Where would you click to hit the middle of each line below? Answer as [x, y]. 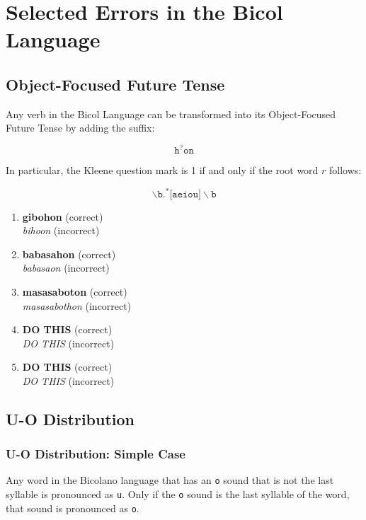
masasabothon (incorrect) [77, 305]
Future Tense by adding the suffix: [80, 128]
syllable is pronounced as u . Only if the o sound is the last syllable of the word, [178, 494]
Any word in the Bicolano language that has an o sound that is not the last [170, 480]
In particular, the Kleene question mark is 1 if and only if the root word [162, 170]
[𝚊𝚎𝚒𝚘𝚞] [185, 194]
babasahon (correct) [69, 254]
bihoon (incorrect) [61, 230]
